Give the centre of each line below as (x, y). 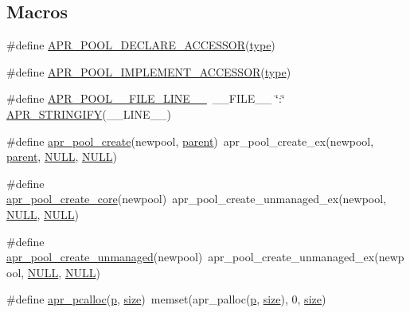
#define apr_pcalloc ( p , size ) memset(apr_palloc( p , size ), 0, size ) (166, 299)
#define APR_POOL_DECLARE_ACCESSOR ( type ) (141, 45)
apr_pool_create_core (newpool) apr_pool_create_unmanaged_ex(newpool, (197, 199)
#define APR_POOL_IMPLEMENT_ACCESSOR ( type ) (149, 71)
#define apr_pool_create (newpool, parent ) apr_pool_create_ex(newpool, (190, 141)
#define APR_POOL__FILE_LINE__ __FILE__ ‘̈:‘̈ (146, 98)
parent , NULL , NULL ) (62, 156)
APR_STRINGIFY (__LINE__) (89, 113)
